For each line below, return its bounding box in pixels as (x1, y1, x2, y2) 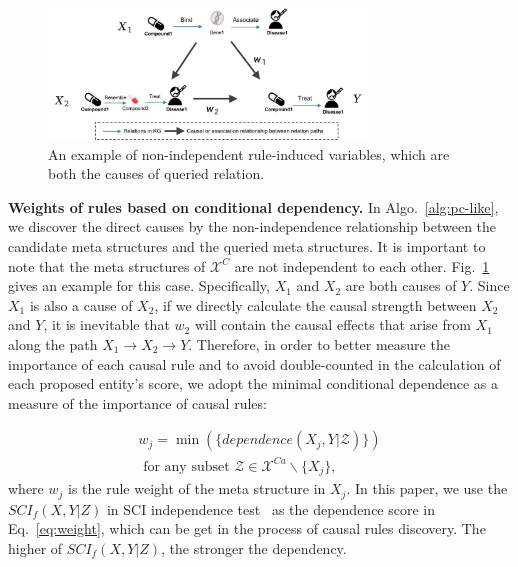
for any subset (143, 459, 230, 474)
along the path (8, 334, 98, 354)
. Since (469, 275, 510, 296)
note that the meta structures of (8, 255, 206, 276)
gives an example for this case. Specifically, (8, 275, 270, 296)
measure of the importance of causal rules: (8, 392, 267, 413)
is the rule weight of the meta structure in (68, 478, 326, 499)
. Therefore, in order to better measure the (188, 334, 450, 354)
